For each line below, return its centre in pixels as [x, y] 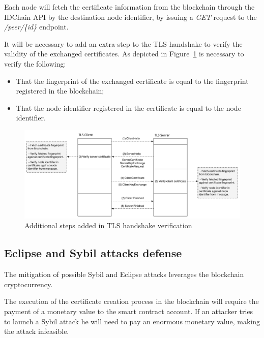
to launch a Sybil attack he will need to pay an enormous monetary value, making [132, 321]
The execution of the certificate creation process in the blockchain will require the [131, 301]
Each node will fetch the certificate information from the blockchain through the [129, 7]
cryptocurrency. [28, 284]
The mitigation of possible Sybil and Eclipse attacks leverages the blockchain [124, 274]
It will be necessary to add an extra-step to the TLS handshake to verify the [123, 43]
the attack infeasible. [37, 331]
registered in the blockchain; [60, 91]
